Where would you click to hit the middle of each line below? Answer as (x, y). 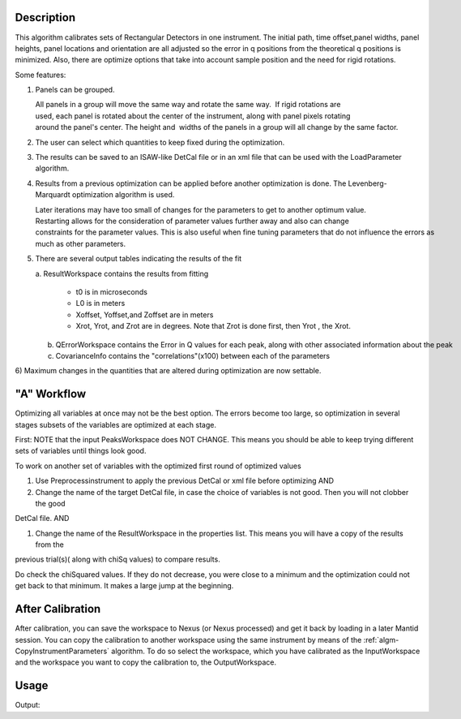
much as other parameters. (80, 243)
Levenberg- (368, 183)
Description (45, 17)
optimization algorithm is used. (123, 195)
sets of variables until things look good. (81, 451)
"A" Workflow (51, 394)
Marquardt (53, 195)
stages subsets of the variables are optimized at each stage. (116, 424)
